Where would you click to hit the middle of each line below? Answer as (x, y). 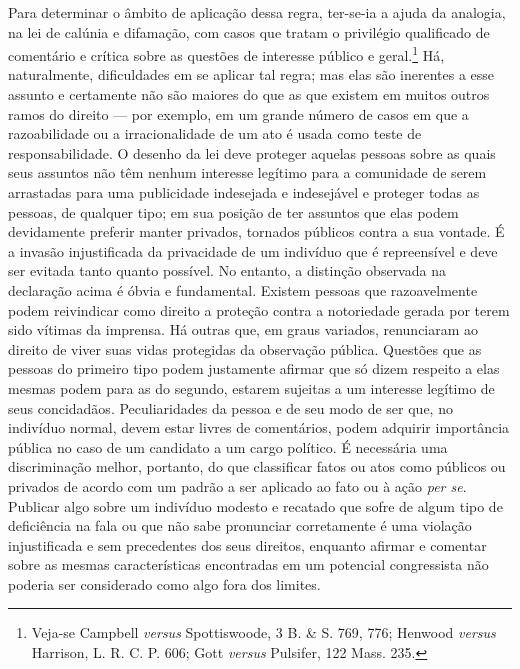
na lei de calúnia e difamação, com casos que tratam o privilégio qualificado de (249, 31)
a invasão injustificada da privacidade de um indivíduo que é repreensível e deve (253, 250)
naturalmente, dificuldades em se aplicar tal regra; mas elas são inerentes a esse (251, 74)
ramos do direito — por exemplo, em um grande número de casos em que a (238, 113)
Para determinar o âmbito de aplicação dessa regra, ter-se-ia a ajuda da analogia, (257, 12)
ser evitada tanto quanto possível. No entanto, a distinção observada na (227, 270)
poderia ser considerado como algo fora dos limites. (164, 583)
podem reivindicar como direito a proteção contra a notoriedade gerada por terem (259, 309)
